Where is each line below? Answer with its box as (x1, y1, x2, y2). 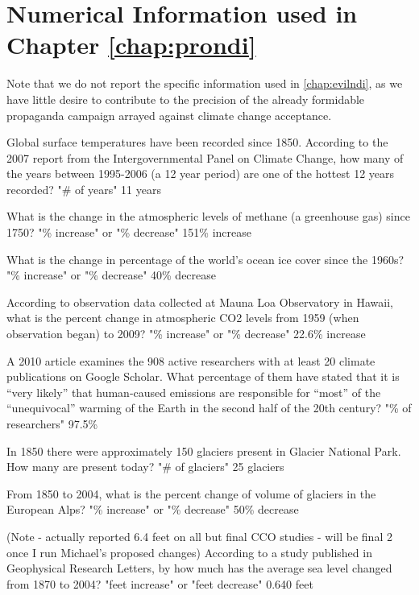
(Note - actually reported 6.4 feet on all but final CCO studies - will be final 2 (6, 527, 392, 544)
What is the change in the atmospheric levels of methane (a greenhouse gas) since (6, 208, 410, 225)
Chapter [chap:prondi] (6, 28, 256, 61)
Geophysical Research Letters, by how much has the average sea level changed (6, 560, 392, 576)
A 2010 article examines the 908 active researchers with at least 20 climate (6, 352, 375, 369)
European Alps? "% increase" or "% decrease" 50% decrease (6, 501, 299, 518)
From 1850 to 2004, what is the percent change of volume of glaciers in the (6, 485, 376, 502)
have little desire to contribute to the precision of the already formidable (6, 90, 365, 107)
